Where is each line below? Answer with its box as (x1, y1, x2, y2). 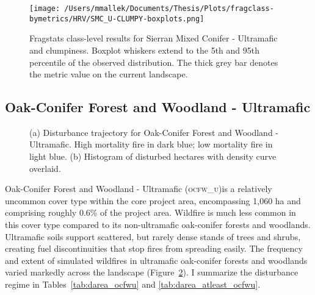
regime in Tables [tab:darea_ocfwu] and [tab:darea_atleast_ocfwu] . (5, 278, 261, 291)
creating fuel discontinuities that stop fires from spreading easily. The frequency (5, 242, 303, 255)
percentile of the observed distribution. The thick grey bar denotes (29, 55, 278, 68)
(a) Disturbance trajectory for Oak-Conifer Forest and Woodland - (29, 126, 279, 138)
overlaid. (29, 162, 61, 174)
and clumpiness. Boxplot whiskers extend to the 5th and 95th (29, 43, 259, 56)
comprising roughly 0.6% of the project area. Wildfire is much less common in (5, 206, 296, 219)
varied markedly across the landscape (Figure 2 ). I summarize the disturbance (5, 266, 299, 279)
